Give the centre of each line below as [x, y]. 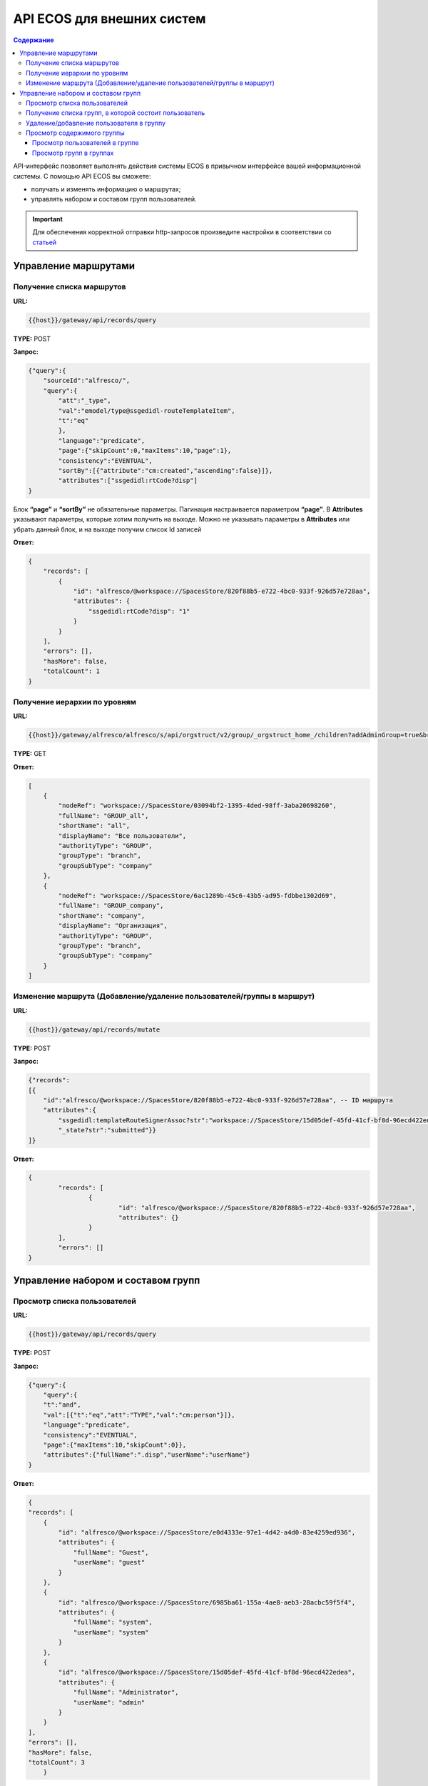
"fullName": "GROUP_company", [111, 906]
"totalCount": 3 [57, 1762]
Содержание [34, 40]
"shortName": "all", [94, 826]
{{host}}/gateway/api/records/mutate [94, 1029]
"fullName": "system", [113, 1622]
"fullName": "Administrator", [126, 1692]
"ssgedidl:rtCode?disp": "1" [139, 611]
